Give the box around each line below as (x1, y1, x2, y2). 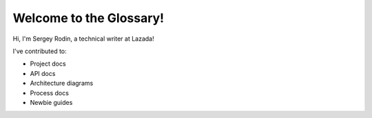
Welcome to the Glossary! (12, 10, 165, 26)
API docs (30, 69, 56, 77)
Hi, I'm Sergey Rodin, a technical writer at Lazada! (12, 35, 154, 43)
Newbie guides (30, 98, 73, 106)
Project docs (30, 59, 66, 68)
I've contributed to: (12, 47, 67, 55)
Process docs (30, 88, 69, 97)
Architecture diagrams (30, 79, 94, 88)
